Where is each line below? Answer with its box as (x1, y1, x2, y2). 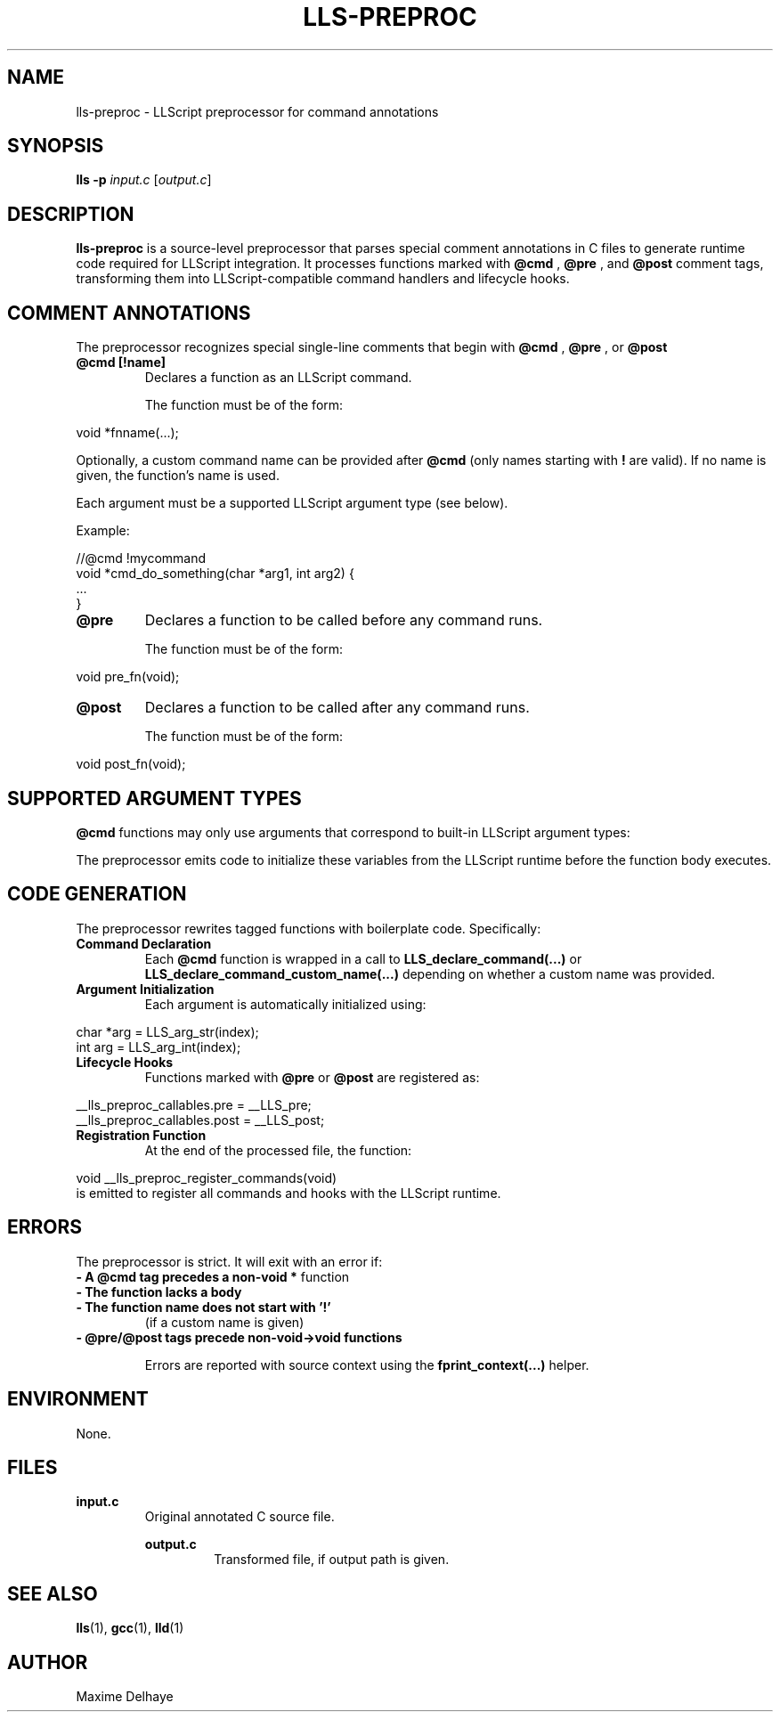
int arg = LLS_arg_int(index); (76, 1039, 241, 1055)
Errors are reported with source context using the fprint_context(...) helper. (144, 1356, 589, 1373)
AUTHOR (7, 1650, 88, 1674)
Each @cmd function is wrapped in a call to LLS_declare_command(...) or (144, 950, 582, 966)
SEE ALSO (7, 1582, 98, 1605)
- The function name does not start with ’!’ (76, 1299, 331, 1315)
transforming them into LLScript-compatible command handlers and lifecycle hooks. (76, 271, 570, 287)
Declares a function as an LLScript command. (144, 370, 412, 386)
